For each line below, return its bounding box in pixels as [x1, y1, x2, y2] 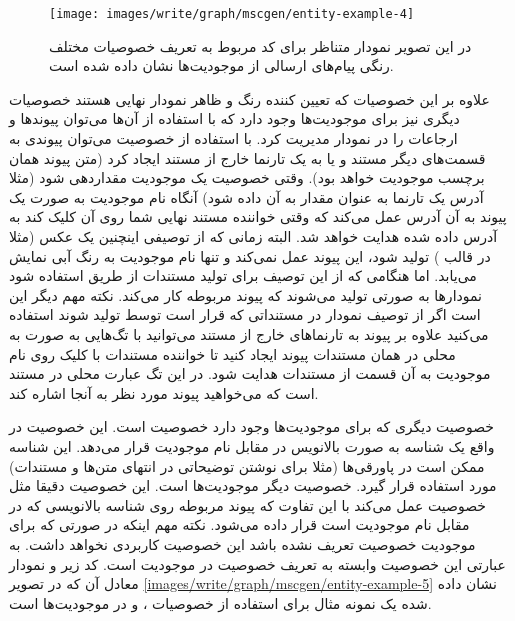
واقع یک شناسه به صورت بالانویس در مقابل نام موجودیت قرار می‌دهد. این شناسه [9, 435, 495, 456]
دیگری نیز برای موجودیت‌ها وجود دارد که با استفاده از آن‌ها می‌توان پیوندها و [9, 108, 460, 129]
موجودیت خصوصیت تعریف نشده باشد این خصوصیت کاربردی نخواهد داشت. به [9, 533, 476, 554]
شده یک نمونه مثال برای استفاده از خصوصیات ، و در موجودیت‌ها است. [9, 592, 432, 613]
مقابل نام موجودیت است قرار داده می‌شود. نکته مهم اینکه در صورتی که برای [9, 514, 470, 535]
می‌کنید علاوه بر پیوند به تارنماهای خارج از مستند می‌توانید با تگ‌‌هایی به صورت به [9, 323, 489, 344]
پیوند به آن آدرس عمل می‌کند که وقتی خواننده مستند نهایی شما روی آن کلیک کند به [9, 206, 507, 227]
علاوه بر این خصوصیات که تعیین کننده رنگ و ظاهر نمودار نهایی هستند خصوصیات [9, 88, 490, 109]
